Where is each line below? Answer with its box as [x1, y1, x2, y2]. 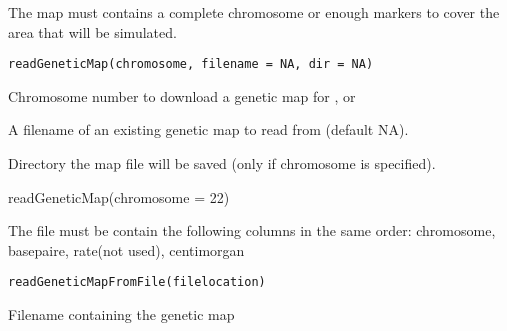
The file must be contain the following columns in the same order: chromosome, [8, 220, 496, 241]
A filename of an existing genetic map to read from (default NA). [8, 119, 409, 140]
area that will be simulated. [8, 21, 177, 42]
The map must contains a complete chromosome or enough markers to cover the [8, 2, 500, 22]
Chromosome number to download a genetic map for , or [8, 85, 356, 106]
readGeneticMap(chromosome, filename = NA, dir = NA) [8, 57, 374, 72]
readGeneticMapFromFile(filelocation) [8, 275, 266, 290]
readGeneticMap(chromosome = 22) [8, 186, 230, 207]
